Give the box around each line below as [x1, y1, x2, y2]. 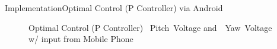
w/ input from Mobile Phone [28, 33, 133, 45]
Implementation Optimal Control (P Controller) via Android [5, 2, 223, 13]
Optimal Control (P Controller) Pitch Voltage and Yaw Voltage [28, 21, 272, 33]
